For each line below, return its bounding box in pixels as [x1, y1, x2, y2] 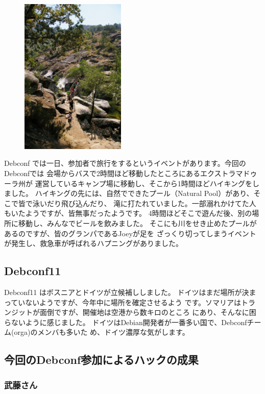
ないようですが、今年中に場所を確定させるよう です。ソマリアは [25, 297, 241, 307]
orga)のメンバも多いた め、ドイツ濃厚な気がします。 [14, 327, 189, 337]
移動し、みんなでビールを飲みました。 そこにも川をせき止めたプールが [18, 218, 257, 229]
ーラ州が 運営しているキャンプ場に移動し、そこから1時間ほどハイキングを [4, 178, 253, 188]
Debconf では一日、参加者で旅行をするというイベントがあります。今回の [4, 158, 246, 168]
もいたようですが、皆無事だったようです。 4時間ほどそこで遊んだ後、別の [4, 208, 252, 218]
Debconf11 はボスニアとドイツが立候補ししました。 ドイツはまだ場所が [4, 287, 242, 298]
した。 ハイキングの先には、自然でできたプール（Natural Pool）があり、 [11, 188, 254, 199]
